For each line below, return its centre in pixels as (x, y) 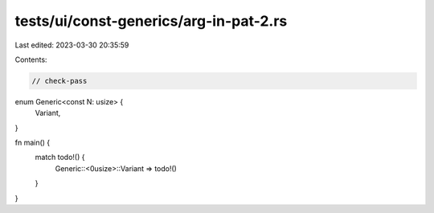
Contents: (31, 59)
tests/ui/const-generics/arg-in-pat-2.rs (151, 21)
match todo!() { (60, 158)
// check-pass (59, 81)
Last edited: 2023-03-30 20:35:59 (72, 45)
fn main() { (33, 143)
